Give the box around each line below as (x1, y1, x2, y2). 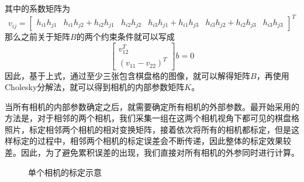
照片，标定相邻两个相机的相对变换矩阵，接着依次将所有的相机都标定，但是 (5, 123, 291, 135)
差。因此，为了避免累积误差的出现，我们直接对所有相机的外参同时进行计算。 (5, 146, 299, 159)
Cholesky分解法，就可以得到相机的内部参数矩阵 (5, 81, 185, 93)
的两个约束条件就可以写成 (76, 30, 175, 43)
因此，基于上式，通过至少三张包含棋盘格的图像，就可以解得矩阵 (5, 69, 250, 81)
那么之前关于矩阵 (5, 30, 70, 43)
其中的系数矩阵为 (5, 2, 70, 14)
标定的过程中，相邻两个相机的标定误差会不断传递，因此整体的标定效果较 (12, 135, 291, 147)
